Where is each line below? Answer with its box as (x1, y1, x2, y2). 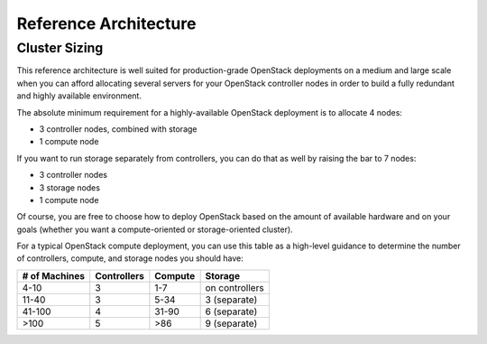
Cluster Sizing (16, 40, 104, 56)
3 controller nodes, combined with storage (39, 123, 198, 135)
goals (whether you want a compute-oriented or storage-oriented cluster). (16, 224, 293, 235)
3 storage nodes (39, 181, 101, 193)
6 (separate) (205, 305, 258, 318)
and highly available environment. (16, 90, 142, 101)
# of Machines (22, 269, 86, 282)
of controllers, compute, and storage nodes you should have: (16, 253, 243, 264)
